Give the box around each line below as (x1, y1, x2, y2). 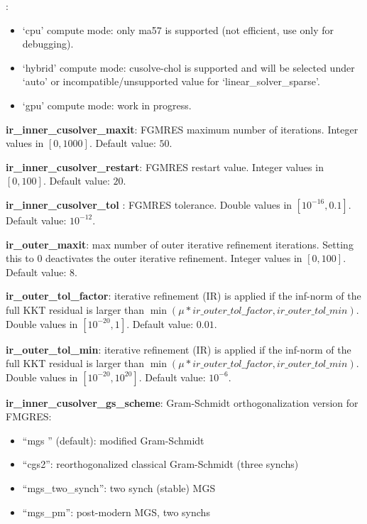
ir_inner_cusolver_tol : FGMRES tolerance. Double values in (6, 197, 292, 212)
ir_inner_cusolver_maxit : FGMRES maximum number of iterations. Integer (6, 121, 358, 136)
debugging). (22, 36, 74, 51)
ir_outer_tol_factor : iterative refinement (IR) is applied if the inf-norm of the (6, 288, 361, 303)
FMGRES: (6, 409, 52, 424)
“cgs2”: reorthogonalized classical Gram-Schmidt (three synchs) (22, 457, 299, 471)
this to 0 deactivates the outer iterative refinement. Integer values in (6, 251, 302, 266)
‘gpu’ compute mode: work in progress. (22, 97, 192, 112)
